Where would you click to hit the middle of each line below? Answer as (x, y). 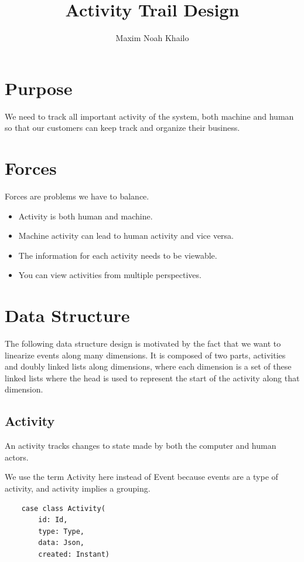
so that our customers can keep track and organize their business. (122, 128)
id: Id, (53, 520)
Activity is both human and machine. (86, 216)
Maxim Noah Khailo (152, 38)
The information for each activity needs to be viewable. (118, 255)
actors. (17, 457)
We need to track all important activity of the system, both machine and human (149, 116)
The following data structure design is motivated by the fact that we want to (143, 343)
